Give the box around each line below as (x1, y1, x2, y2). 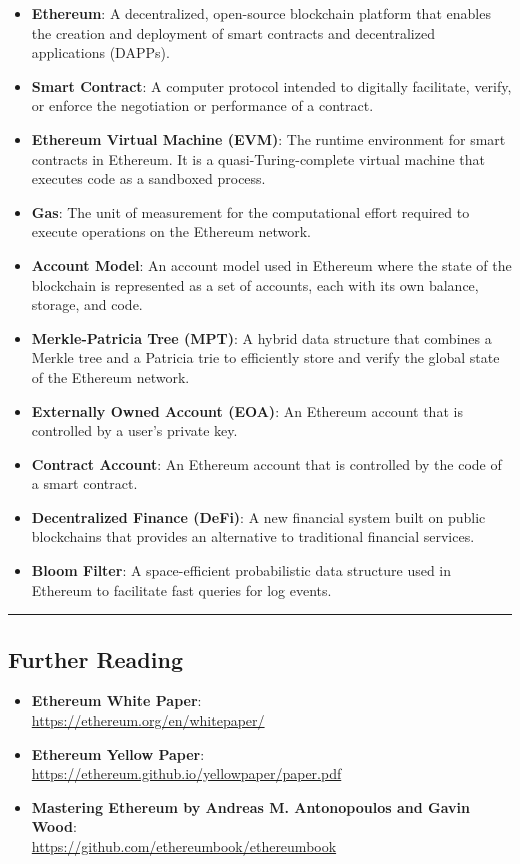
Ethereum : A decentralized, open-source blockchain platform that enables (31, 3, 491, 23)
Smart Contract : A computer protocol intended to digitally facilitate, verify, (31, 75, 512, 96)
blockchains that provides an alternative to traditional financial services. (31, 526, 475, 547)
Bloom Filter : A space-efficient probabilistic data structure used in (31, 560, 452, 581)
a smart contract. (31, 473, 138, 494)
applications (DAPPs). (31, 42, 170, 63)
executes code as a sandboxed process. (31, 168, 266, 189)
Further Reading (8, 643, 183, 674)
